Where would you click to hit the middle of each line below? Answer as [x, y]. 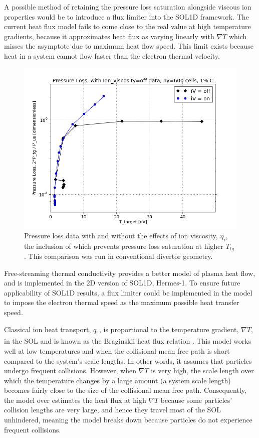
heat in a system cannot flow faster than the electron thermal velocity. [112, 55]
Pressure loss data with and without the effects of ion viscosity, [121, 235]
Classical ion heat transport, [48, 329]
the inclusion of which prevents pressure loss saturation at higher [124, 246]
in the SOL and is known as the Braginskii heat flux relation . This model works [128, 341]
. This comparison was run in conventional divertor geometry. [118, 256]
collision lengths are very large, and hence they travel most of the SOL [113, 410]
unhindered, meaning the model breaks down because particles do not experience [128, 420]
